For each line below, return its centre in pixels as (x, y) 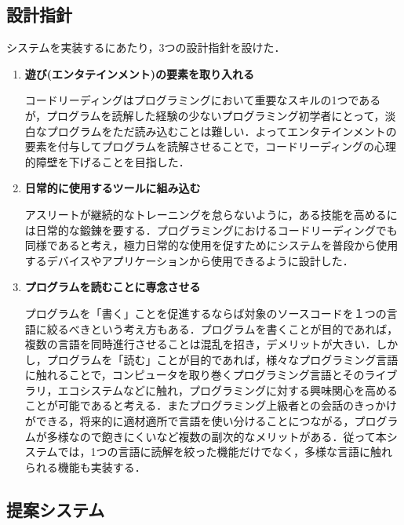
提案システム (56, 509)
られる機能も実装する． (85, 467)
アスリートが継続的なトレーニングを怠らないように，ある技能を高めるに (211, 214)
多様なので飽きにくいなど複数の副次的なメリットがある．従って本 (217, 436)
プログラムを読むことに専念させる (113, 287)
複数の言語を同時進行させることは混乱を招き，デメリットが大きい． (200, 344)
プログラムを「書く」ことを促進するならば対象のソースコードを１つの (206, 313)
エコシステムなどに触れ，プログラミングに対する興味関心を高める (227, 390)
